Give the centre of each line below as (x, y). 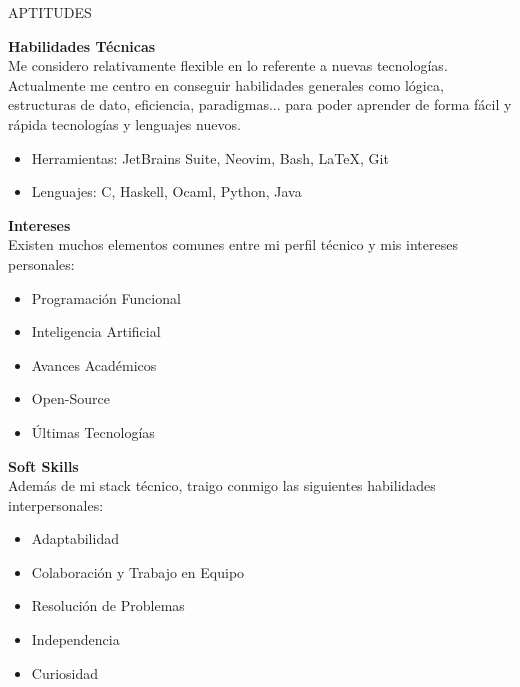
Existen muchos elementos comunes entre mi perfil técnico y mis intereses (233, 244)
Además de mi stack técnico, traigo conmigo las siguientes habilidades (222, 485)
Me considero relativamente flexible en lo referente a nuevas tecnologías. (228, 65)
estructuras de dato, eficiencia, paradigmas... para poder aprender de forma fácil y (260, 104)
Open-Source (71, 398)
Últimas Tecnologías (93, 431)
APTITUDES (50, 12)
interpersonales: (56, 504)
